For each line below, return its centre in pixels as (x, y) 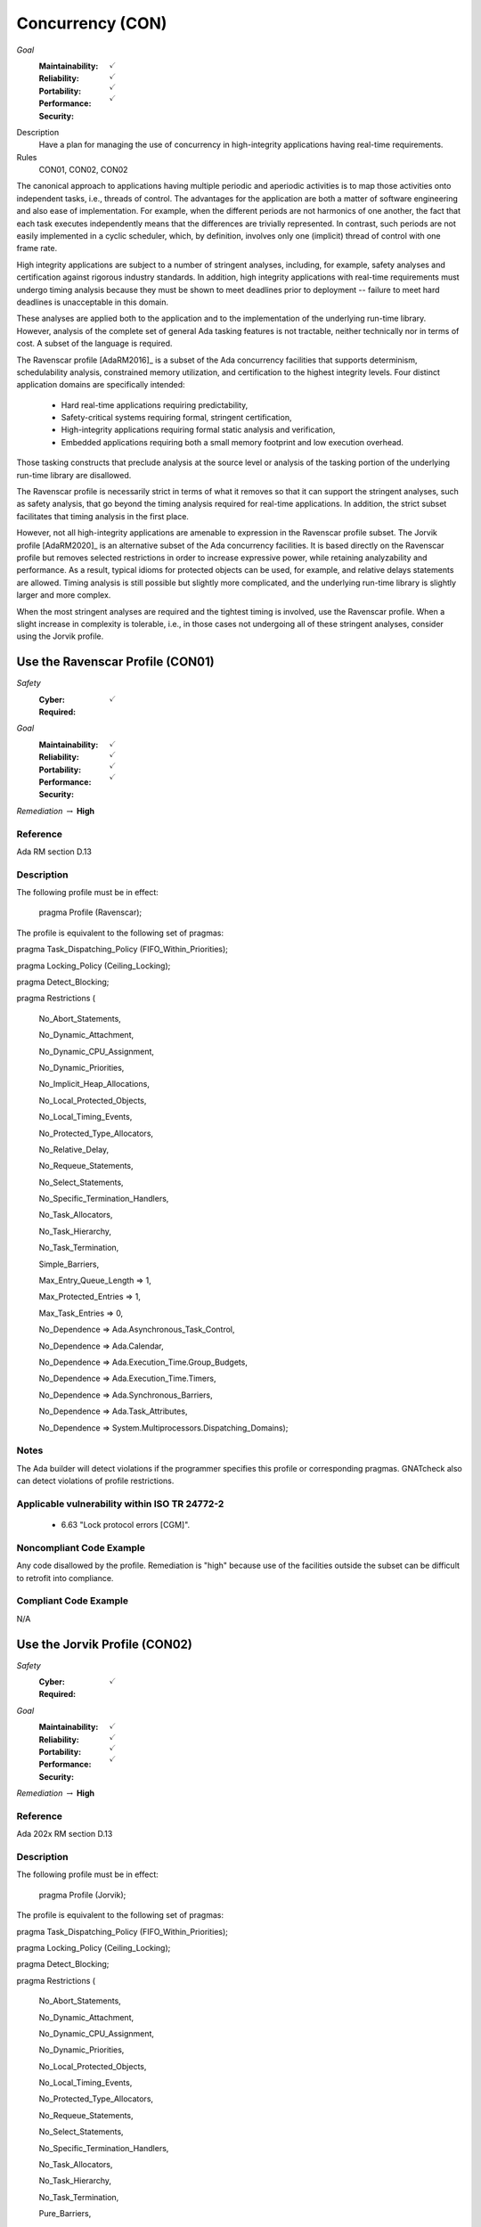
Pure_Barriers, (65, 2214)
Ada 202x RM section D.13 (65, 1834)
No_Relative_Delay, (74, 1149)
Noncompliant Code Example (81, 1547)
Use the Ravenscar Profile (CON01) (115, 662)
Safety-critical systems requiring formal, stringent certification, (176, 418)
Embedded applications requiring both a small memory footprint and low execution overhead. (232, 442)
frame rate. (37, 249)
